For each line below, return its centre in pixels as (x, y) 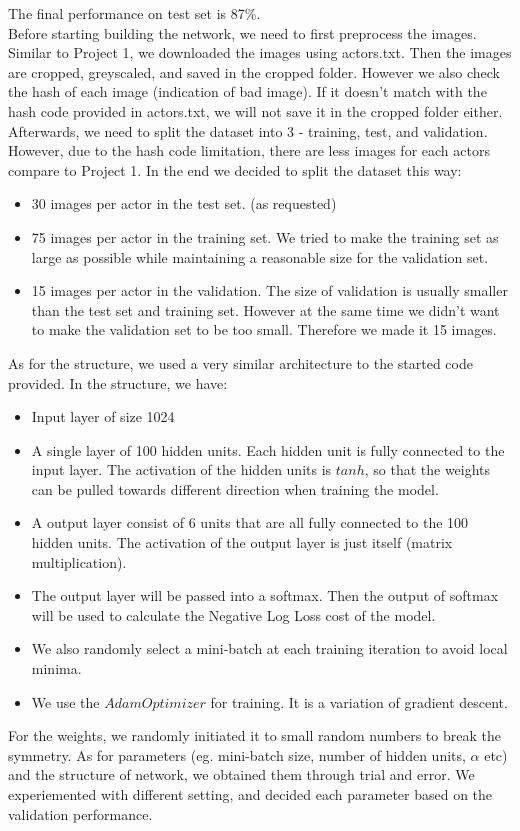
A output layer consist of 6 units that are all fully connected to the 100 (250, 522)
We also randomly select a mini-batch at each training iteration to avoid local (269, 648)
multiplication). (79, 561)
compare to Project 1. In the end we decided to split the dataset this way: (235, 169)
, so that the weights (427, 469)
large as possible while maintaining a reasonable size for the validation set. (260, 256)
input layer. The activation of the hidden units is (181, 469)
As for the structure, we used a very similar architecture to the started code (240, 362)
